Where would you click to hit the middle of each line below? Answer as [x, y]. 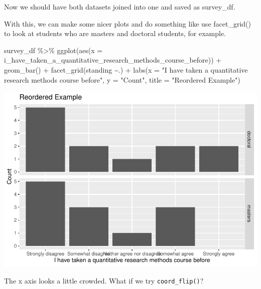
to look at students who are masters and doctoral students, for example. [115, 33]
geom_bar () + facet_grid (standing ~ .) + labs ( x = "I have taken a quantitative [126, 69]
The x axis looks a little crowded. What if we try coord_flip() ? [104, 280]
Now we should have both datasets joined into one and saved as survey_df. [120, 7]
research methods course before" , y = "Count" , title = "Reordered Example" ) [122, 79]
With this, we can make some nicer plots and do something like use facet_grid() [127, 23]
